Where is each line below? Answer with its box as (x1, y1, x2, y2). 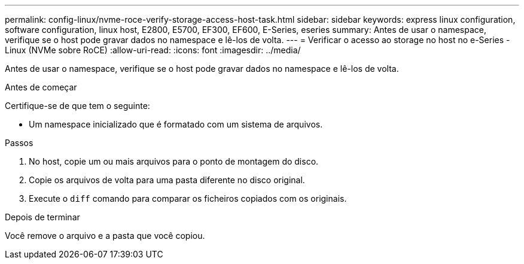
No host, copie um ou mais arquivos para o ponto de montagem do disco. (29, 156, 319, 166)
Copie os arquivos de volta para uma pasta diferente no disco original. (29, 175, 305, 185)
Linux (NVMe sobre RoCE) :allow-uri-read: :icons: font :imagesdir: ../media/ (5, 45, 301, 55)
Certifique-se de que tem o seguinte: (5, 101, 150, 111)
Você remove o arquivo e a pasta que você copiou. (5, 230, 205, 241)
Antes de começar (5, 82, 77, 92)
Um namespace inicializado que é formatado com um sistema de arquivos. (29, 119, 323, 129)
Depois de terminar (5, 212, 80, 222)
